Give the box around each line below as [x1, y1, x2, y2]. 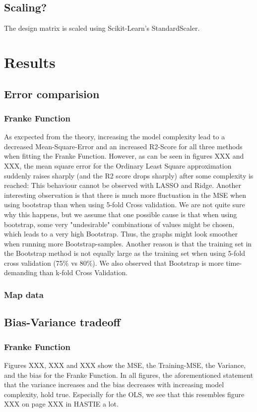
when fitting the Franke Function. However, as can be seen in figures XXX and [4, 151, 244, 161]
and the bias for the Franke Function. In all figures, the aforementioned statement [4, 369, 254, 380]
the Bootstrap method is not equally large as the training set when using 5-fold [4, 248, 246, 258]
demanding [4, 267, 37, 278]
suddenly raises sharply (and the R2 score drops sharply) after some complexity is [4, 170, 254, 180]
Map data [4, 289, 44, 300]
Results [4, 52, 56, 72]
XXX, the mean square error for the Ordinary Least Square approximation [4, 160, 232, 171]
